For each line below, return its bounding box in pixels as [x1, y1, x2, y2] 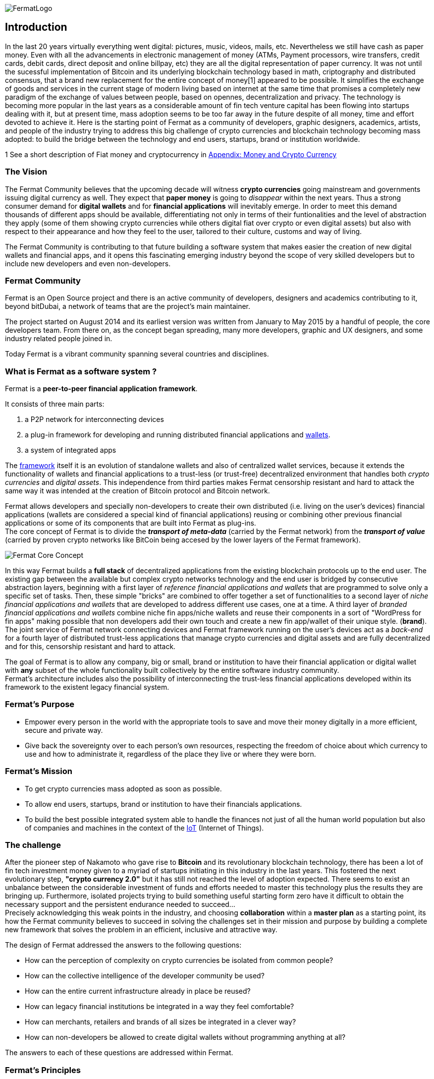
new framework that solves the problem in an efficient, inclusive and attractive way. [5, 925, 277, 934]
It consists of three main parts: [5, 400, 105, 409]
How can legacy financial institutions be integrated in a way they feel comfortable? [25, 1002, 294, 1011]
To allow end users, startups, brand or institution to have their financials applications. [25, 799, 302, 808]
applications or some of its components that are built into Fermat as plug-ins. [5, 519, 256, 528]
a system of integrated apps [25, 446, 116, 455]
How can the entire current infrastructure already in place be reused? [25, 987, 251, 996]
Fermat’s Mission [5, 766, 72, 777]
